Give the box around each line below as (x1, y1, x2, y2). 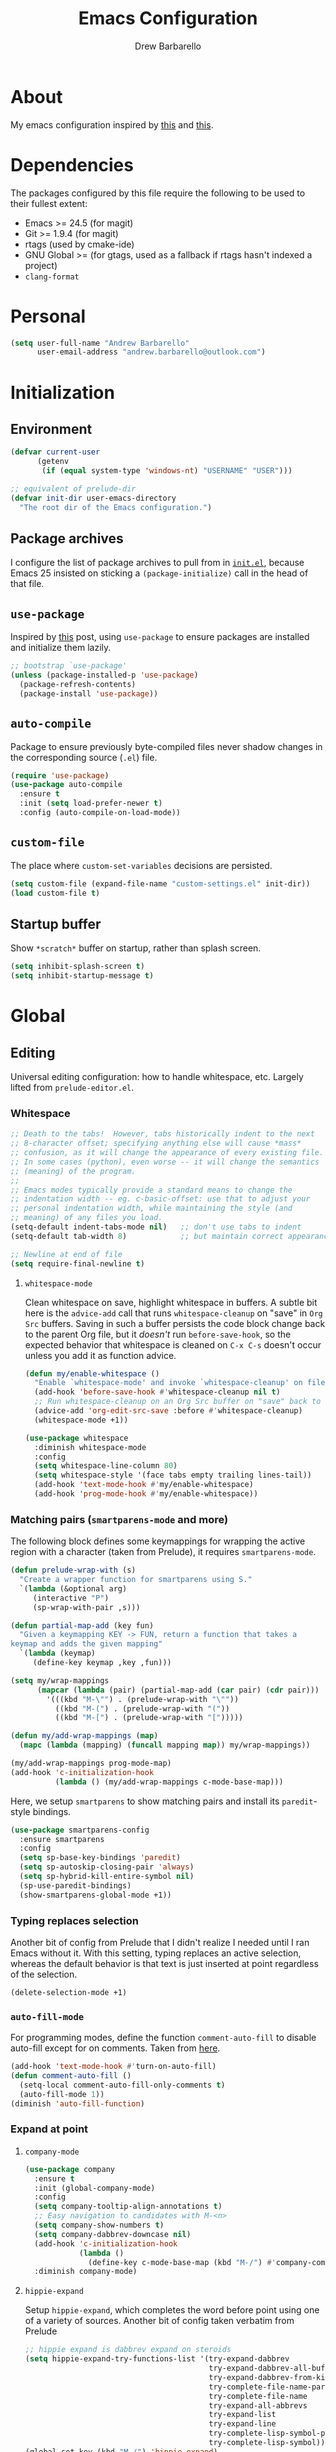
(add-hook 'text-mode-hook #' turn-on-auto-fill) (10, 2062, 217, 2072)
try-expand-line (208, 2419, 277, 2429)
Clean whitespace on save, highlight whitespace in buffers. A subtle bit (24, 1296, 318, 1308)
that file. (10, 578, 45, 590)
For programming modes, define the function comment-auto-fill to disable (10, 2032, 317, 2044)
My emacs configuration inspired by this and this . (10, 118, 214, 131)
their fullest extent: (10, 197, 88, 209)
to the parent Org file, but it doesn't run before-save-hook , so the (24, 1328, 292, 1340)
